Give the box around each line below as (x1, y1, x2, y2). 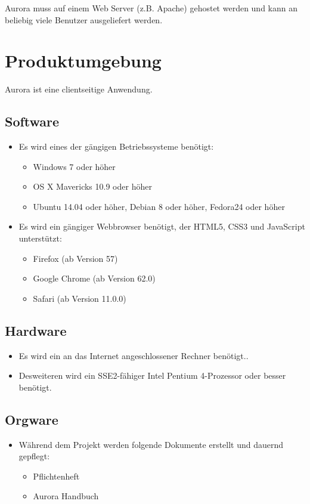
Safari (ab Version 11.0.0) (33, 292, 126, 304)
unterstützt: (18, 232, 62, 245)
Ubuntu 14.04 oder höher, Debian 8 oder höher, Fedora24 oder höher (33, 200, 285, 212)
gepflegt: (18, 450, 50, 462)
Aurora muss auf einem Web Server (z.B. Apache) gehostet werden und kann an (5, 2, 297, 14)
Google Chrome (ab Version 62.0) (33, 272, 156, 285)
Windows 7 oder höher (33, 160, 116, 172)
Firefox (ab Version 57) (33, 252, 118, 264)
